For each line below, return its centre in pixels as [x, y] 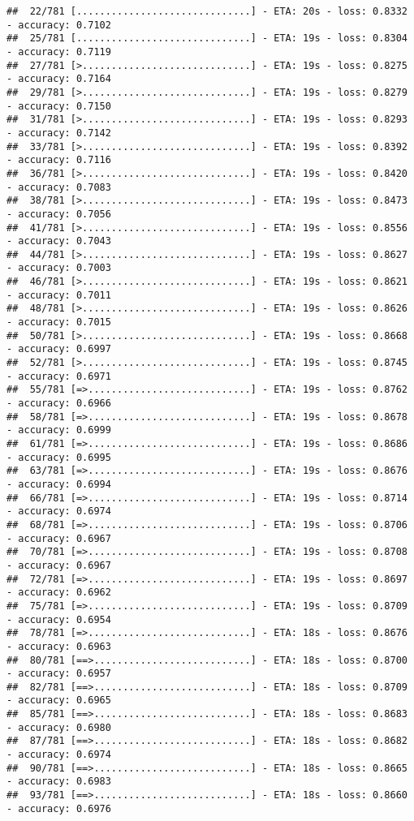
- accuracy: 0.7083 [59, 187]
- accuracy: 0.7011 [59, 295]
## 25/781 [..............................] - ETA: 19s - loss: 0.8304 [207, 39]
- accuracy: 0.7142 [59, 133]
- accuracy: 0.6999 [59, 430]
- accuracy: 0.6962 [59, 593]
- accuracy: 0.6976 [59, 808]
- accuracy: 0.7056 [59, 214]
